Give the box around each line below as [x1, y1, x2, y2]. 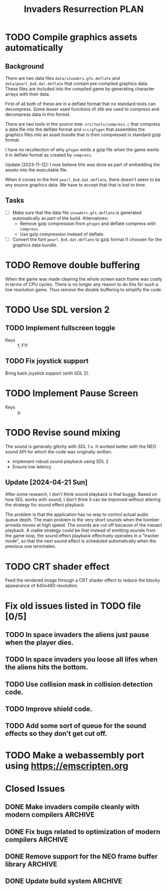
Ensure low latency [12, 463, 51, 469]
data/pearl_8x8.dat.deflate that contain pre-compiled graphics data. [5, 81, 149, 86]
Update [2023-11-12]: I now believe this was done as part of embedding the [5, 162, 161, 168]
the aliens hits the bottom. [5, 663, 88, 671]
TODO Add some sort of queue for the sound [5, 722, 147, 730]
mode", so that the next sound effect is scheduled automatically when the [5, 538, 157, 544]
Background [5, 62, 44, 70]
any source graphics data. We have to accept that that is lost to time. [5, 182, 146, 188]
